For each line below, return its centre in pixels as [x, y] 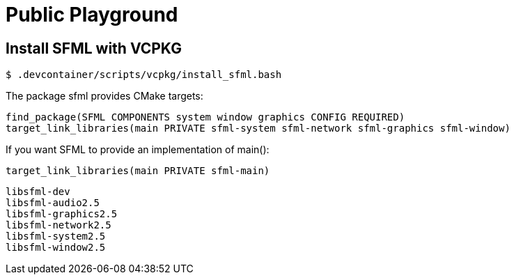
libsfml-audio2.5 [53, 203]
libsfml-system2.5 [56, 236]
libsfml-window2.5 [56, 248]
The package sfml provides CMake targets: [104, 96]
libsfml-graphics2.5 [62, 214]
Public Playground [92, 15]
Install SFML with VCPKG [94, 48]
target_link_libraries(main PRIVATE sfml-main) [138, 171]
